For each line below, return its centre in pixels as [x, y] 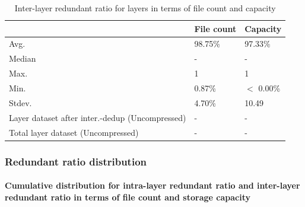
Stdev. [20, 102]
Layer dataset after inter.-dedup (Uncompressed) [98, 117]
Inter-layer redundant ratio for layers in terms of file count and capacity [145, 8]
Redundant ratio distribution [76, 161]
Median [23, 58]
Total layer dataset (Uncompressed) [74, 132]
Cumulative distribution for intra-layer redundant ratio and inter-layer [152, 185]
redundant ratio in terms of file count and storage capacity [128, 197]
